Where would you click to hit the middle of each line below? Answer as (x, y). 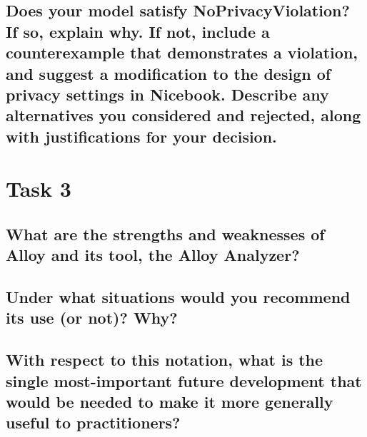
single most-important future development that (184, 380)
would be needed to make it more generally (170, 402)
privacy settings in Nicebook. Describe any (167, 94)
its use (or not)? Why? (92, 318)
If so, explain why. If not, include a (138, 31)
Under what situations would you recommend (178, 297)
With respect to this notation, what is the (165, 360)
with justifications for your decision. (141, 136)
